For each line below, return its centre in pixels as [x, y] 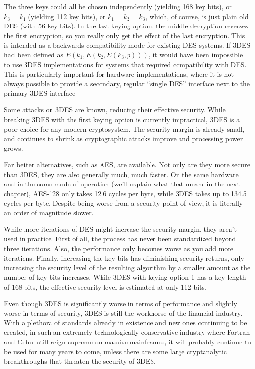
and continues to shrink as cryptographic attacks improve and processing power [124, 138]
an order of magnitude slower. [49, 212]
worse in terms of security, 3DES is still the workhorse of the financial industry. [123, 313]
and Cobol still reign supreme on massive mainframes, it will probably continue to [127, 342]
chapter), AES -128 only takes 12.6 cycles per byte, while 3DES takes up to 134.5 [125, 193]
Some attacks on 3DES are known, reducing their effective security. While [115, 109]
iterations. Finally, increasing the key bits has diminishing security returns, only [124, 258]
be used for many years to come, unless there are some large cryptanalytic [115, 351]
